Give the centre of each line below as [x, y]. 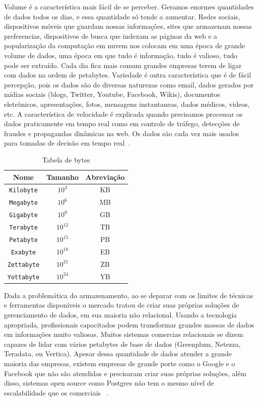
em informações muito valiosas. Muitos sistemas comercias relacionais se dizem [124, 334]
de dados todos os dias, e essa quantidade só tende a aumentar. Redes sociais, [122, 16]
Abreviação [105, 177]
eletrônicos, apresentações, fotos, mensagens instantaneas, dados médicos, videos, [127, 104]
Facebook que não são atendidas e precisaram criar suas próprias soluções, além [125, 373]
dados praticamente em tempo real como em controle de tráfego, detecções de [122, 123]
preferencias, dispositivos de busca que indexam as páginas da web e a [111, 36]
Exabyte [24, 252]
